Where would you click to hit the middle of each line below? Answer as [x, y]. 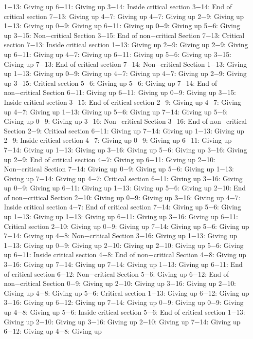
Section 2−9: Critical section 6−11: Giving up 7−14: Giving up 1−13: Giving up [124, 130]
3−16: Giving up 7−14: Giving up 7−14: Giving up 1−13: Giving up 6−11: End [123, 264]
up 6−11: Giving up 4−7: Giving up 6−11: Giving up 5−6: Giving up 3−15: [118, 54]
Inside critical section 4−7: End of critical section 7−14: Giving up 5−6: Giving [123, 207]
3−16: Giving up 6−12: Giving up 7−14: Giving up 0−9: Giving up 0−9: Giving [124, 302]
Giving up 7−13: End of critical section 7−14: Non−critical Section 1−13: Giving [126, 64]
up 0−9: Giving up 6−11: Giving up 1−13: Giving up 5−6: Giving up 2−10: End [125, 188]
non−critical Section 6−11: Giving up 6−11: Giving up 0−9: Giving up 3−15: [120, 92]
